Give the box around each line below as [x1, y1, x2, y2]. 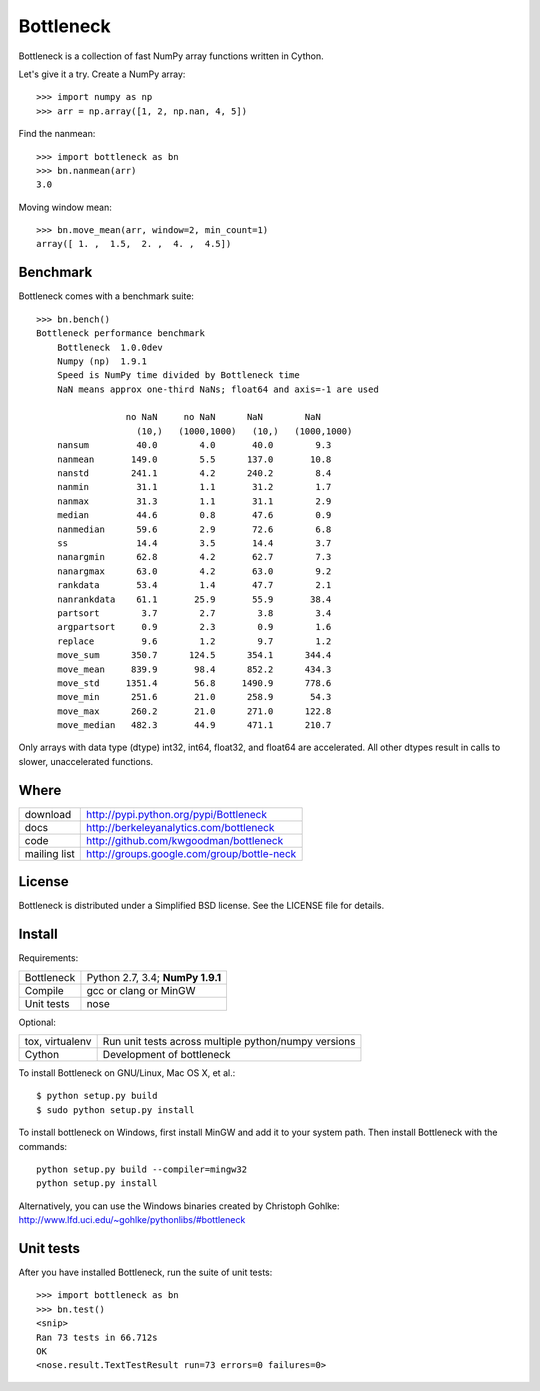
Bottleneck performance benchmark [36, 328, 205, 339]
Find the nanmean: [18, 128, 96, 140]
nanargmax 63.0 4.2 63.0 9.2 [56, 565, 332, 577]
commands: [18, 1140, 68, 1152]
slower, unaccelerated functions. [18, 755, 154, 767]
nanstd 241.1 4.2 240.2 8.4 [56, 468, 332, 479]
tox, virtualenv [24, 1034, 92, 1048]
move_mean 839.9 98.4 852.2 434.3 [56, 663, 332, 675]
